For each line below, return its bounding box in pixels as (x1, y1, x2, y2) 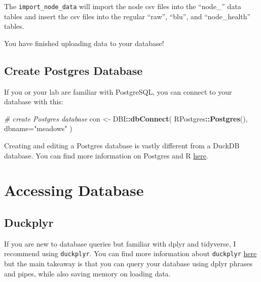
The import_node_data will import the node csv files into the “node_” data (4, 1, 241, 11)
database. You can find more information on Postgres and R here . (4, 150, 208, 160)
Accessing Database (4, 180, 144, 200)
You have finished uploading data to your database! (4, 37, 164, 48)
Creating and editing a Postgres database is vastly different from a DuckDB (4, 140, 240, 151)
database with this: (4, 96, 63, 107)
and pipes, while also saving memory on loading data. (4, 268, 171, 278)
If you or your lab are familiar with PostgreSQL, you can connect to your (4, 86, 232, 97)
